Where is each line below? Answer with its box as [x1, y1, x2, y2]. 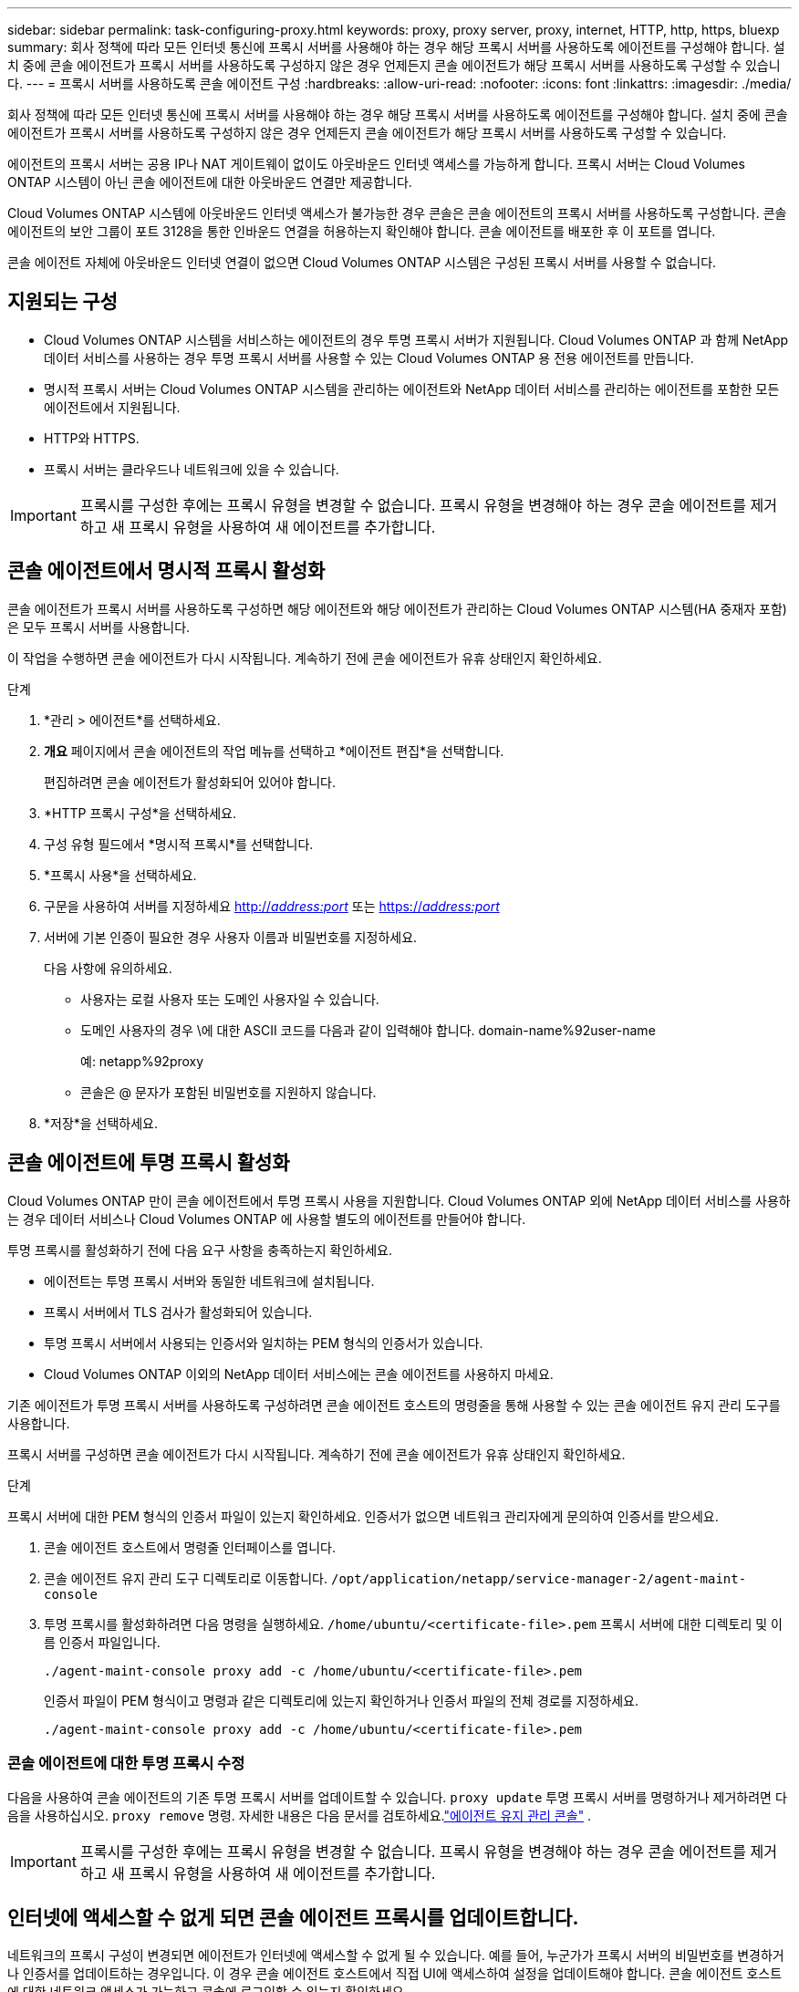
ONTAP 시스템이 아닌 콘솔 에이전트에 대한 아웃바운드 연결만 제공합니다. [7, 174, 412, 190]
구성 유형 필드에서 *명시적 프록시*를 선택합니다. [44, 835, 314, 852]
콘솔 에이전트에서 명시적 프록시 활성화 [7, 559, 326, 583]
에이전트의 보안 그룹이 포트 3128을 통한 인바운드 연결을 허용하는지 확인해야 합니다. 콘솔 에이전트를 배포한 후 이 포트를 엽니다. [7, 223, 716, 239]
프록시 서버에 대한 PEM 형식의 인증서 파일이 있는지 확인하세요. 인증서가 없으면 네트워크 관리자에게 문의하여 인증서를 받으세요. [7, 1508, 719, 1524]
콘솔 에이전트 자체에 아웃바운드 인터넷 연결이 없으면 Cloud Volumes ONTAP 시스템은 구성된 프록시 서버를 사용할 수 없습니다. [7, 254, 717, 270]
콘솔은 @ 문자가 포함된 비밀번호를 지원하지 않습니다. [80, 1084, 377, 1100]
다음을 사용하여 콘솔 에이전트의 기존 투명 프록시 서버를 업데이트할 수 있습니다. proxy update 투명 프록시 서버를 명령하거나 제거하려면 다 [7, 1790, 787, 1806]
